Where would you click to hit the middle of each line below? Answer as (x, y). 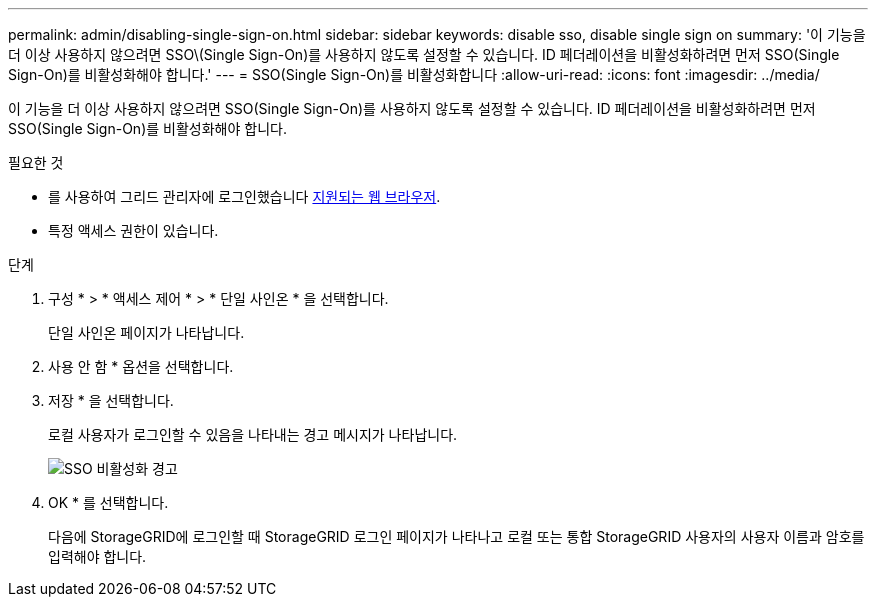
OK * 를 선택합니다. (108, 502)
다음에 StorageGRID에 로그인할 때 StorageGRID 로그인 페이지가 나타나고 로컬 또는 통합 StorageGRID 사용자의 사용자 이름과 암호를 (456, 536)
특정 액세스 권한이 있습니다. (133, 230)
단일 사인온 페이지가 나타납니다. (146, 332)
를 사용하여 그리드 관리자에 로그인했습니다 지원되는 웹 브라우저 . (244, 196)
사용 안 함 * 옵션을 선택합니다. (141, 366)
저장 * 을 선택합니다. (111, 400)
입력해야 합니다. (97, 556)
